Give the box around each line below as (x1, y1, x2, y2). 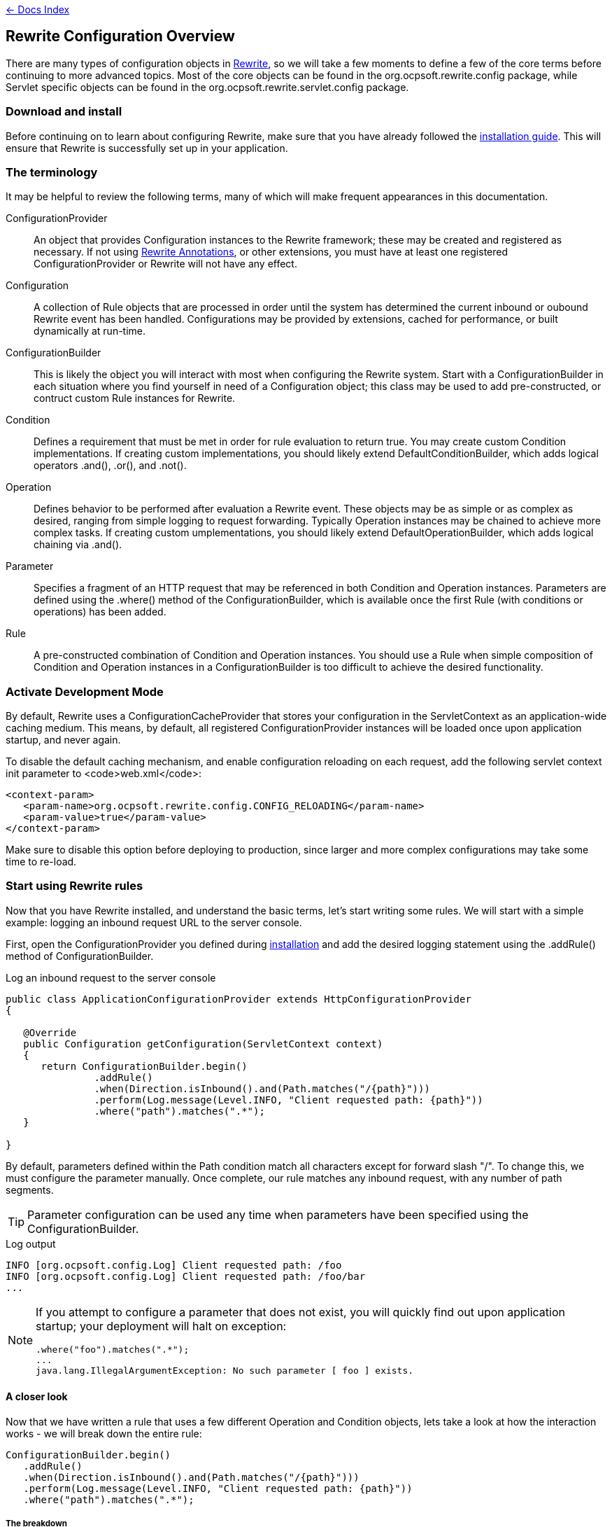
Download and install (6, 104, 122, 119)
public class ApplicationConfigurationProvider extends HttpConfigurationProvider (6, 993, 471, 1005)
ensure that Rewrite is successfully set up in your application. (6, 141, 288, 154)
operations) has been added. (34, 606, 166, 618)
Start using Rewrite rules (6, 879, 143, 893)
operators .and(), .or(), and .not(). (34, 459, 187, 472)
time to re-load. (6, 856, 77, 868)
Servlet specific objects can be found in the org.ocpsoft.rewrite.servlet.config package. (6, 81, 409, 93)
